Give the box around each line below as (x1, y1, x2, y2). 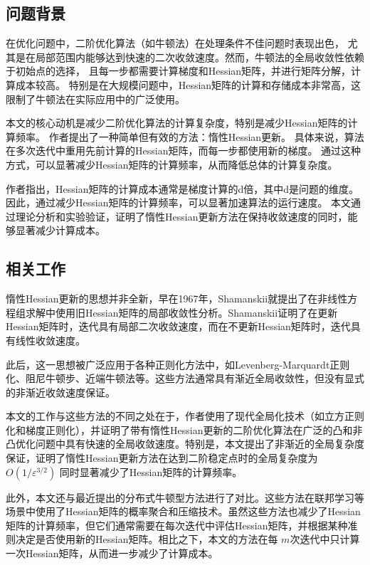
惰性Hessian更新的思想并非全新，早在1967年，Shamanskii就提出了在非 (6, 291, 328, 306)
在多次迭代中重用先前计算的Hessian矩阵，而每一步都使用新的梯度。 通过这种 (6, 143, 361, 158)
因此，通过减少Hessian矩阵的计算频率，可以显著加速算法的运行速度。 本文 (6, 195, 351, 210)
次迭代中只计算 (290, 532, 360, 546)
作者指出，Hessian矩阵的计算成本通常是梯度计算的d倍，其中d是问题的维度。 (6, 181, 359, 196)
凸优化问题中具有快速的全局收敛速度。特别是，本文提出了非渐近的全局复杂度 (6, 436, 364, 451)
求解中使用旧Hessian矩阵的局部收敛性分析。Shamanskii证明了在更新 (25, 305, 338, 320)
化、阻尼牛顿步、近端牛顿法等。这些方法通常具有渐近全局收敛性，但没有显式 (6, 371, 364, 386)
